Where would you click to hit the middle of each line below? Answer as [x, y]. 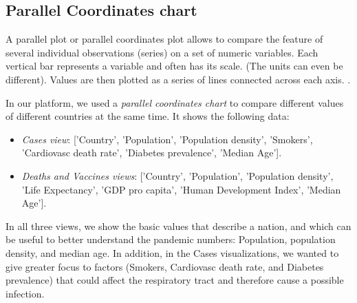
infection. [25, 293]
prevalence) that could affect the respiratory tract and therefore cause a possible [175, 280]
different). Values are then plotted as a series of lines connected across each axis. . [178, 79]
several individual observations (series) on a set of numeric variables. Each [162, 52]
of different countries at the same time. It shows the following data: [148, 116]
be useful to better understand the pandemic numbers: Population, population [171, 239]
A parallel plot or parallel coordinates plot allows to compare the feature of [164, 39]
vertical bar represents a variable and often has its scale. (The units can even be [174, 66]
